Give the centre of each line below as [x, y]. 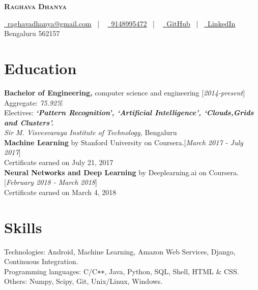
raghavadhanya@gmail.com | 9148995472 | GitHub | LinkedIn [121, 23]
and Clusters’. [29, 122]
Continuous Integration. [41, 261]
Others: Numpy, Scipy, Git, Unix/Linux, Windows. [83, 281]
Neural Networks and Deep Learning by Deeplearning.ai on [105, 172]
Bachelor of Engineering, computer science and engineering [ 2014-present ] [125, 92]
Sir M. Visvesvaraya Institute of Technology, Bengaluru [91, 132]
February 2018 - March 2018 [50, 182]
